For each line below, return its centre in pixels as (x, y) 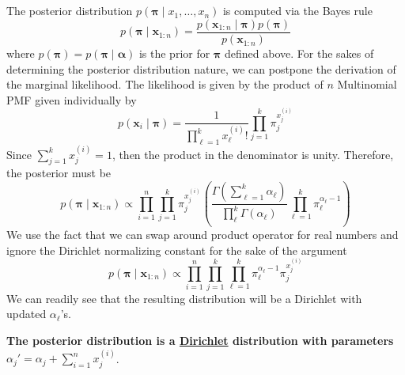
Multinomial (367, 84)
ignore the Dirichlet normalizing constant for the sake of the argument (177, 250)
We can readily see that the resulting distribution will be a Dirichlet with (184, 298)
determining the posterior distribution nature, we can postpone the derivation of (201, 68)
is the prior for (174, 53)
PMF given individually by (72, 99)
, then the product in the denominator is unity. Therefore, (253, 154)
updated (26, 314)
